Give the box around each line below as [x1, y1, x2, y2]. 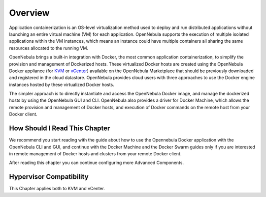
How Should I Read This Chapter [9, 124, 110, 133]
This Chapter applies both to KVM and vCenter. [9, 186, 105, 192]
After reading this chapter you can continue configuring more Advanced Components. [9, 160, 184, 166]
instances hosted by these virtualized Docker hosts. [9, 82, 114, 87]
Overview [9, 7, 50, 18]
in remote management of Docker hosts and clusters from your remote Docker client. [9, 150, 182, 157]
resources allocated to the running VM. [9, 45, 89, 51]
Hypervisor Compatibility [9, 172, 89, 181]
